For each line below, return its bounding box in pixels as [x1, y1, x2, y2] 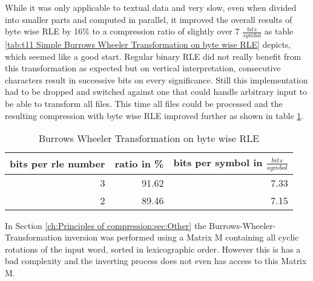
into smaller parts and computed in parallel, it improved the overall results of [5, 13, 292, 25]
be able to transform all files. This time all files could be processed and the [5, 97, 283, 109]
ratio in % [114, 156, 164, 170]
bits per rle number [10, 156, 105, 170]
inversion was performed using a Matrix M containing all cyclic [64, 231, 299, 244]
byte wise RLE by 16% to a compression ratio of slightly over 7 [5, 25, 240, 37]
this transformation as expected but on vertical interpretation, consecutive [5, 62, 281, 74]
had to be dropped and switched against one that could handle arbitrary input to [5, 85, 307, 98]
